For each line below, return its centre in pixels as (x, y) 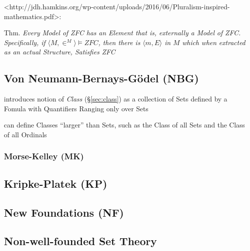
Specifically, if (25, 42)
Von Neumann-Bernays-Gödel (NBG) (101, 78)
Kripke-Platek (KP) (56, 183)
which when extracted (214, 42)
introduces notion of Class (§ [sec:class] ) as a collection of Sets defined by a (116, 99)
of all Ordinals (25, 134)
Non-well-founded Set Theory (80, 241)
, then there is (119, 42)
